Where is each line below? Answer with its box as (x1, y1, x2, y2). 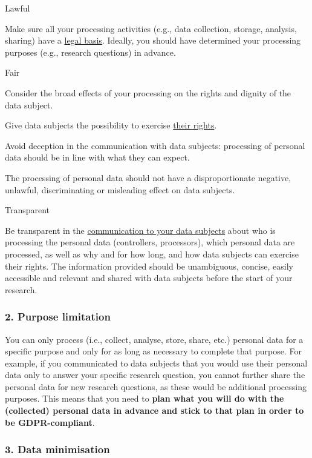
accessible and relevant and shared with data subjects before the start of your (5, 271, 293, 284)
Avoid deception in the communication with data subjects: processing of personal (5, 139, 305, 151)
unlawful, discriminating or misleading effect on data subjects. (5, 183, 235, 196)
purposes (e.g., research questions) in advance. (5, 45, 176, 58)
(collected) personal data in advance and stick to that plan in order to (5, 404, 304, 417)
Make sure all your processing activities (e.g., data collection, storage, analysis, (5, 22, 297, 35)
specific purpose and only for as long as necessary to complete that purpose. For (5, 345, 302, 357)
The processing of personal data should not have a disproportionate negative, (5, 171, 291, 184)
